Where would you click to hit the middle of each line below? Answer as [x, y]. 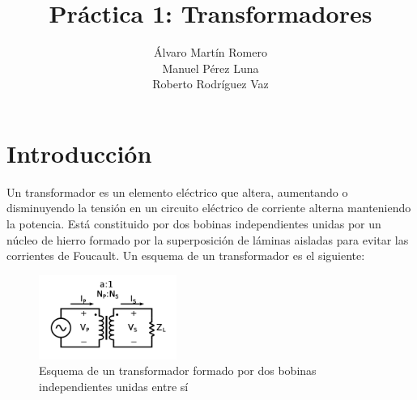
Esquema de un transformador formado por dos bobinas [178, 370]
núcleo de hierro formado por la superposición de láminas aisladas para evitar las [208, 239]
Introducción [79, 153]
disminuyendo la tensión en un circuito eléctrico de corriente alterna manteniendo [209, 208]
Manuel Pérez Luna [211, 68]
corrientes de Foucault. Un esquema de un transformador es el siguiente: [186, 255]
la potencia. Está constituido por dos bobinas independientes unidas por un [194, 224]
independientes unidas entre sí [114, 387]
